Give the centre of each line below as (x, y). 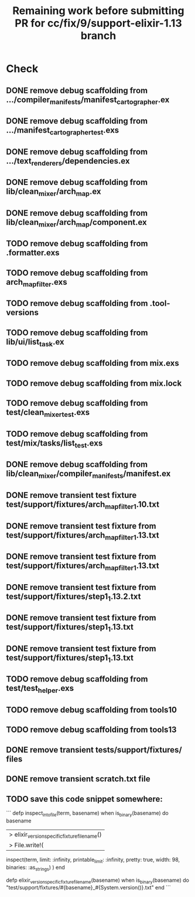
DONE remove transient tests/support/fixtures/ (94, 750)
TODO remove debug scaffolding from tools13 (91, 730)
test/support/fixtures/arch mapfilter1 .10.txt (83, 505)
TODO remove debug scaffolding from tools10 (92, 709)
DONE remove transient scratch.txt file (78, 779)
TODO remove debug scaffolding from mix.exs (93, 363)
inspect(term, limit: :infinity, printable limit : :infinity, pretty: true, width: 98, (93, 860)
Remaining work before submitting (98, 11)
